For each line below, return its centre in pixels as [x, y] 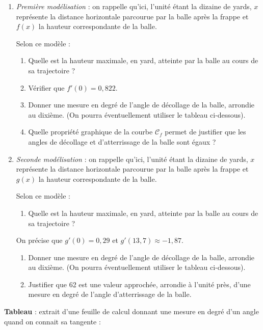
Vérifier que [46, 87]
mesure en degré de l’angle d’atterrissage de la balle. [110, 294]
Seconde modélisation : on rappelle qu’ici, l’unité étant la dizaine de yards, [132, 159]
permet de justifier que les [205, 132]
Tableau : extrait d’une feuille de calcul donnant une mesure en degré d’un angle [131, 311]
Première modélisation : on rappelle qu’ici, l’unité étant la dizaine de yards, [134, 6]
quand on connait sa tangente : [52, 321]
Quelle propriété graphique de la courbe [90, 132]
